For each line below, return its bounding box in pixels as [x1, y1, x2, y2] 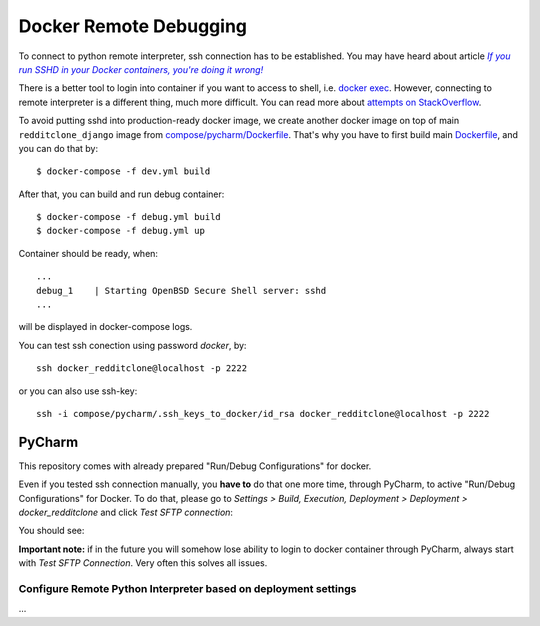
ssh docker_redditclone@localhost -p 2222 [36, 363, 248, 374]
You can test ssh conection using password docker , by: [18, 339, 247, 351]
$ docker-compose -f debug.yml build [36, 211, 222, 223]
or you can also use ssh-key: [18, 385, 138, 397]
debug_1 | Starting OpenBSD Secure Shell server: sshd [36, 285, 327, 296]
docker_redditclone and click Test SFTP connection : [18, 506, 234, 519]
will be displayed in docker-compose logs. [18, 321, 193, 333]
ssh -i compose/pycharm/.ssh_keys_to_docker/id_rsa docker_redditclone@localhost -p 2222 [36, 408, 490, 419]
